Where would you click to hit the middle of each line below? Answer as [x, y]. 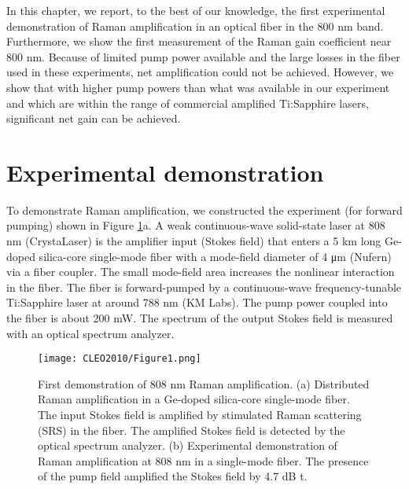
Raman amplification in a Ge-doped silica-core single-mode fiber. [194, 399]
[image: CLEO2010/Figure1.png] [120, 359]
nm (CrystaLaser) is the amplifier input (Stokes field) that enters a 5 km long [194, 241]
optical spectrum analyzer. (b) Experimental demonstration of [188, 445]
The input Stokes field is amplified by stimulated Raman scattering [200, 415]
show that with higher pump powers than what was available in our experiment [198, 87]
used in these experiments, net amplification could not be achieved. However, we [200, 72]
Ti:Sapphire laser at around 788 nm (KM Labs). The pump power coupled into [197, 302]
